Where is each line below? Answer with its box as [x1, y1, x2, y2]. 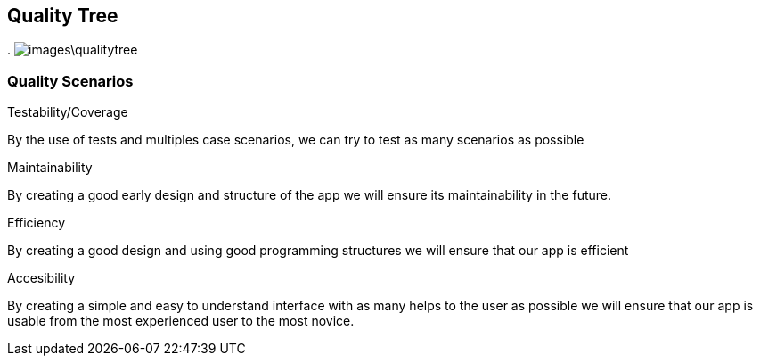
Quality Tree [7, 4, 118, 27]
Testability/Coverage [7, 104, 128, 120]
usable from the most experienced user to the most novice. [7, 313, 355, 329]
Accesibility [7, 270, 76, 286]
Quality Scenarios [7, 71, 134, 90]
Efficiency [7, 215, 66, 231]
